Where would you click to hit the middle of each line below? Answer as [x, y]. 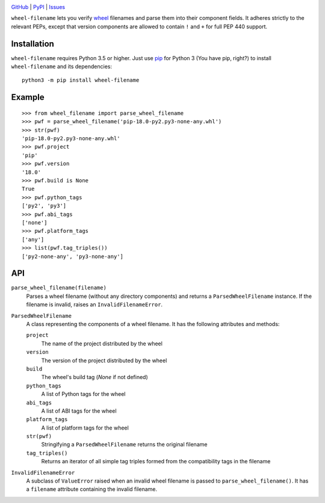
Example [28, 97]
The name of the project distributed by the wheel [102, 344]
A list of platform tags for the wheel [85, 428]
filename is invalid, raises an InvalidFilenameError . [94, 304]
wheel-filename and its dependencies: [62, 67]
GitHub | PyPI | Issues [38, 7]
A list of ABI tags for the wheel [79, 411]
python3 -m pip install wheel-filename [81, 80]
